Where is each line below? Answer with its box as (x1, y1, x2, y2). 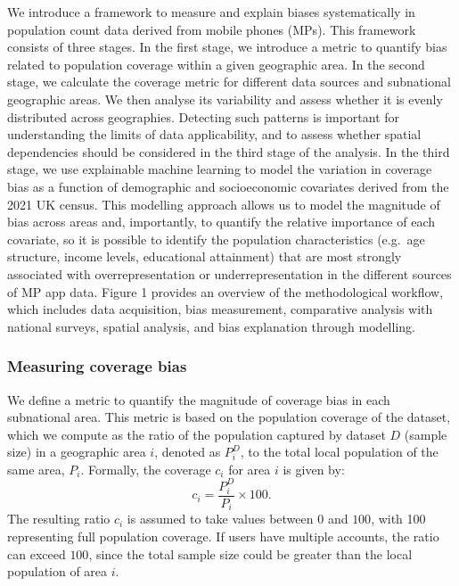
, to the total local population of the (240, 442, 439, 461)
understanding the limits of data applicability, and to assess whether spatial (7, 125, 422, 144)
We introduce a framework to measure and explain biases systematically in (7, 3, 415, 21)
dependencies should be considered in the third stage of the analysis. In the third (7, 142, 450, 161)
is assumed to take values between (127, 509, 314, 528)
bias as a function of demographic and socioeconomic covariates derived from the (7, 177, 449, 195)
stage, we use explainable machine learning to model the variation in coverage (7, 160, 432, 178)
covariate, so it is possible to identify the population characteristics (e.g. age (7, 229, 425, 248)
